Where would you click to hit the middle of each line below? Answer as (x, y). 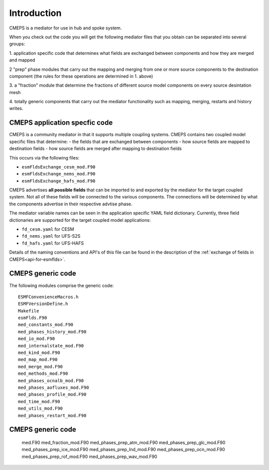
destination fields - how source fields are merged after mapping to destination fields (95, 149)
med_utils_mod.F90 (41, 408)
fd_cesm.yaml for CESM (48, 229)
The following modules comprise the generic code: (62, 285)
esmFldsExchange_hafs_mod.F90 (59, 181)
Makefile (29, 311)
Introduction (35, 13)
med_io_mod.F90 (37, 339)
